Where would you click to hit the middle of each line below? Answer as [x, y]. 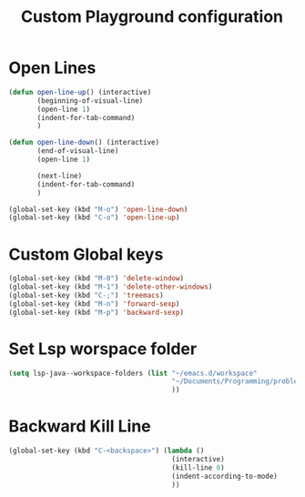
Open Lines [52, 68]
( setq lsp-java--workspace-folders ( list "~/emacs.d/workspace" [133, 373]
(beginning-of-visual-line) [90, 101]
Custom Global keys [86, 254]
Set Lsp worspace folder [103, 349]
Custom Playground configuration [152, 17]
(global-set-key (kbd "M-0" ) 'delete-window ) [96, 279]
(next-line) [60, 176]
